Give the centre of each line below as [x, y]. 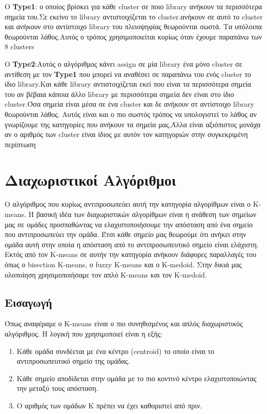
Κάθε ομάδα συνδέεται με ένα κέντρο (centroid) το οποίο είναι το [116, 351]
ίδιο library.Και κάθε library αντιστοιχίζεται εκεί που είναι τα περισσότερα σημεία [128, 84]
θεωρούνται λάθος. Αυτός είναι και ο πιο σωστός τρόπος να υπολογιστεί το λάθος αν [131, 114]
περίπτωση [20, 144]
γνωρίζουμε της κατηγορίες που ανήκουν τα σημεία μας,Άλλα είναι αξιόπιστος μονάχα [133, 124]
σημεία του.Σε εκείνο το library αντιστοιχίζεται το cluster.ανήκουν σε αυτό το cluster [134, 16]
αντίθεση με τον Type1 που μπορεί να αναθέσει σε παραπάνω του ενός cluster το [128, 74]
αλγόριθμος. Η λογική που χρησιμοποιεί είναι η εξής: [84, 333]
